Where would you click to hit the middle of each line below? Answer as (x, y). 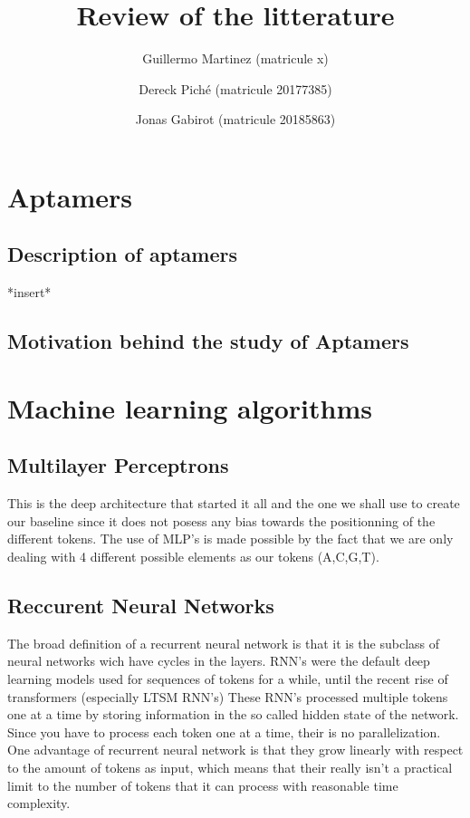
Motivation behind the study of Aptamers (208, 341)
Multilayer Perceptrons (118, 465)
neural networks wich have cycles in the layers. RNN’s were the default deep (219, 661)
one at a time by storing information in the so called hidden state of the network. (233, 714)
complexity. (39, 803)
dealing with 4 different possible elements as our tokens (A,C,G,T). (193, 557)
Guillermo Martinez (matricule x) (235, 58)
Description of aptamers (122, 254)
